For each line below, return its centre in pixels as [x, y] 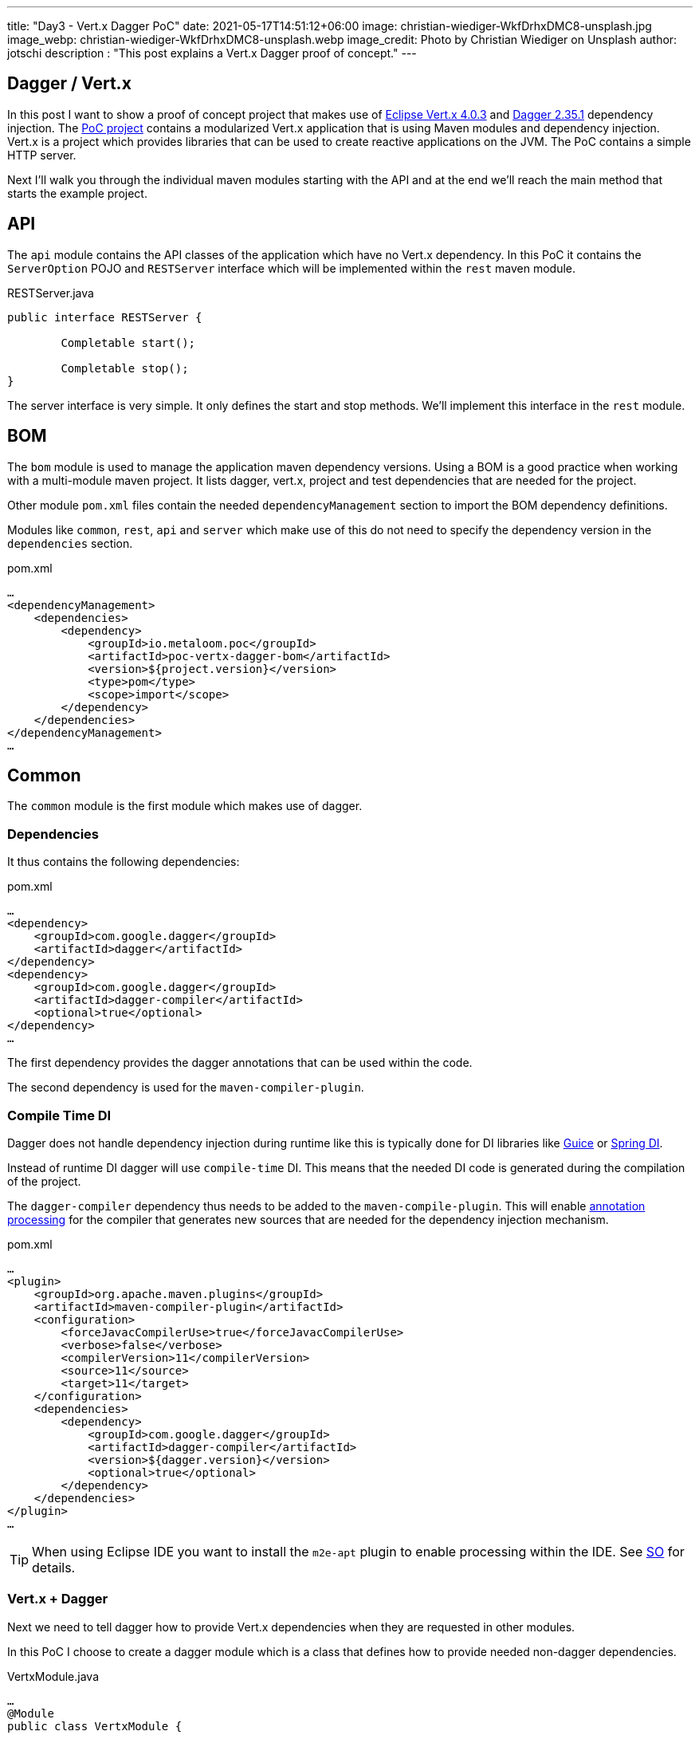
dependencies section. [70, 543]
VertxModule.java [53, 1676]
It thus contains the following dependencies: [124, 862]
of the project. [44, 1181]
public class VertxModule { [95, 1726]
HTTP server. [42, 155]
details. [54, 1567]
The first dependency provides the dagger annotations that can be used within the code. [240, 1063]
